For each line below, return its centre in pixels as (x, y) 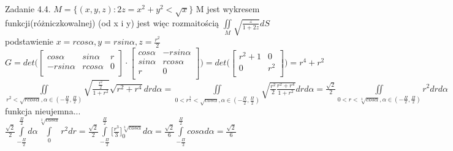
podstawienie (29, 41)
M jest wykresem (228, 9)
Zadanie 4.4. (28, 9)
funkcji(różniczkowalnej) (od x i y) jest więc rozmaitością (112, 22)
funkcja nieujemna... (43, 111)
